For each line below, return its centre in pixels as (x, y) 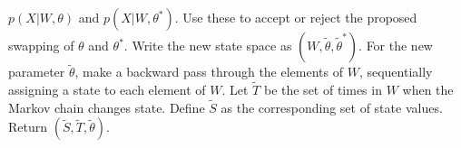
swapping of (41, 45)
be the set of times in (323, 90)
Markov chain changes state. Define (107, 107)
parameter (37, 72)
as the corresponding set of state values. (332, 107)
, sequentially (396, 72)
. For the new (396, 45)
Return (28, 127)
